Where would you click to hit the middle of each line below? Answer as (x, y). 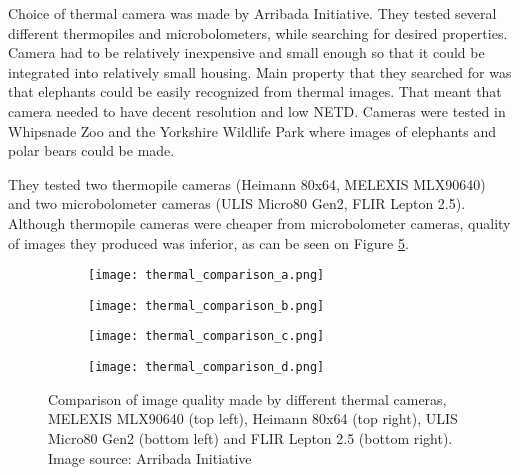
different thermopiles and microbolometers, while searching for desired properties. (258, 32)
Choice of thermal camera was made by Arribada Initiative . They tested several (252, 13)
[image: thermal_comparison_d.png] (206, 367)
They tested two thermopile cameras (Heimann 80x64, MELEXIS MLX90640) (247, 183)
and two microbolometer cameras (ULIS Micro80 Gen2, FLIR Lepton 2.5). (237, 203)
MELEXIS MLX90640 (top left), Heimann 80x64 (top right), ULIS (253, 418)
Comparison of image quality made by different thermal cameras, (247, 398)
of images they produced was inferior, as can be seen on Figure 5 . (208, 242)
